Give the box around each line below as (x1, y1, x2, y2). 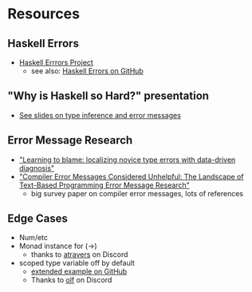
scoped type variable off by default (18, 258, 135, 268)
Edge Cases (7, 212, 69, 226)
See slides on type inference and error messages (18, 110, 181, 120)
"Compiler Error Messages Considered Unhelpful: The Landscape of (18, 172, 244, 181)
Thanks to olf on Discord (30, 275, 112, 285)
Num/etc (18, 233, 49, 243)
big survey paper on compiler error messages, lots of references (30, 188, 244, 198)
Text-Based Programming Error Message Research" (18, 180, 191, 190)
